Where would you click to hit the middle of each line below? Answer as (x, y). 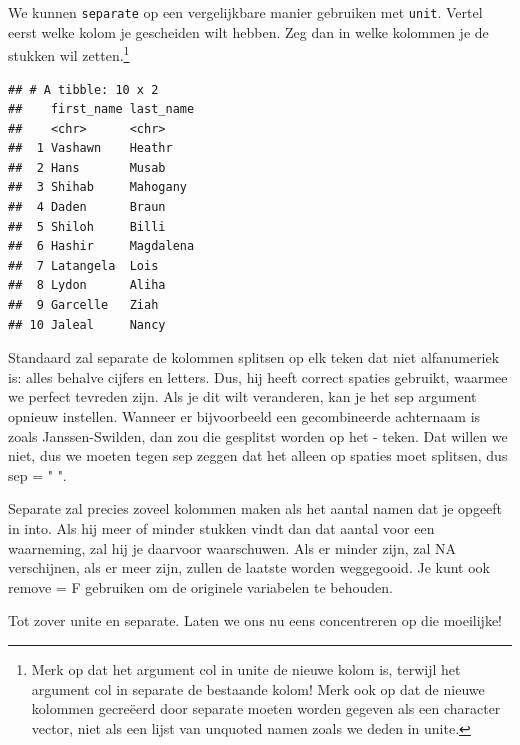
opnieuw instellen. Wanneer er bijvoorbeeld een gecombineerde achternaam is (244, 416)
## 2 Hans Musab (87, 167)
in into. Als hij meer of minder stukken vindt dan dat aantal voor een (221, 527)
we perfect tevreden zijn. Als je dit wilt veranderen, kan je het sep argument (242, 396)
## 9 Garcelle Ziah (83, 305)
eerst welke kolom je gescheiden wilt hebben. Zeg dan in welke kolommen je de (248, 31)
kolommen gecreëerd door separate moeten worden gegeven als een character (266, 708)
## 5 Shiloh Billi (87, 226)
